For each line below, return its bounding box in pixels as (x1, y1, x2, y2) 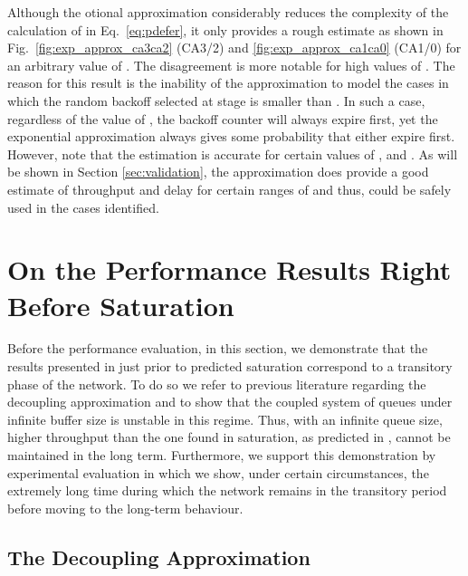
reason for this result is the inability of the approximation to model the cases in (7, 73, 449, 92)
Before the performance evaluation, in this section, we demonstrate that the (7, 339, 428, 358)
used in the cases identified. (7, 197, 159, 216)
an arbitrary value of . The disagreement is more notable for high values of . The (7, 55, 455, 74)
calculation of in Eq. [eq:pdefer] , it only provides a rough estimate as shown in (7, 20, 444, 39)
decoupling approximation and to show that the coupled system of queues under (7, 392, 453, 411)
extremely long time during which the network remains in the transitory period (7, 481, 447, 500)
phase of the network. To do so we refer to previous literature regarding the (7, 374, 426, 393)
